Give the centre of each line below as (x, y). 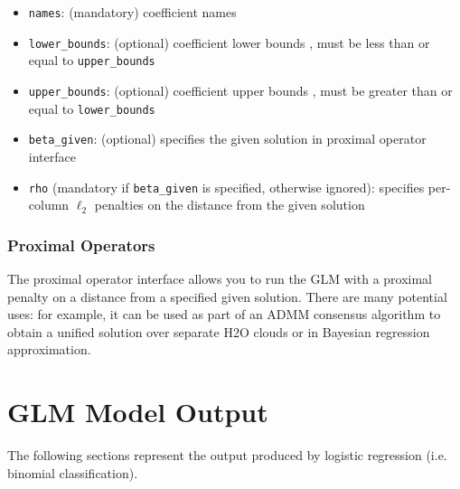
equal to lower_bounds (92, 108)
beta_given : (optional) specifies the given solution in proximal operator (227, 139)
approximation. (49, 349)
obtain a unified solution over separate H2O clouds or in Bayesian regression (219, 331)
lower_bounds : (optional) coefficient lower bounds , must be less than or (229, 42)
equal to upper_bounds (92, 60)
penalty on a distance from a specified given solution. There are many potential (227, 296)
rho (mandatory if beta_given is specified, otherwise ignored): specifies (226, 187)
